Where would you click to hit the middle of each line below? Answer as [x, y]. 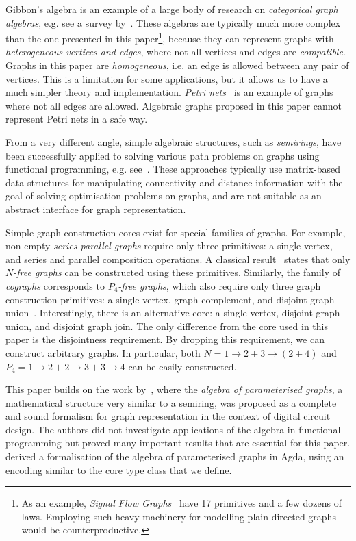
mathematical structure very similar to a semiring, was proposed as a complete [171, 402]
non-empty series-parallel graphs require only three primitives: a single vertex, [169, 246]
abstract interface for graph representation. [96, 209]
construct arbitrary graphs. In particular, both [103, 352]
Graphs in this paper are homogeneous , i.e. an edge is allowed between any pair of [177, 65]
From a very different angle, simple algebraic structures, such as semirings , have [174, 142]
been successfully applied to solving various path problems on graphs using [163, 155]
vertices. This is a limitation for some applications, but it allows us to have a [167, 78]
